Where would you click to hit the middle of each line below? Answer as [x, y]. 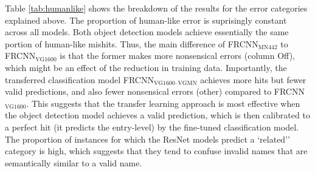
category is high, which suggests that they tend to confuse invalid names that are [156, 151]
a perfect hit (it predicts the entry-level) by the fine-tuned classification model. [152, 127]
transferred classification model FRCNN [79, 79]
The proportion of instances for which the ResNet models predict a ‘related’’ [147, 139]
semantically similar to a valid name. [74, 162]
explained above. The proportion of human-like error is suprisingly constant [146, 20]
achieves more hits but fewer [253, 79]
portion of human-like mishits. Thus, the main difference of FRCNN [132, 43]
